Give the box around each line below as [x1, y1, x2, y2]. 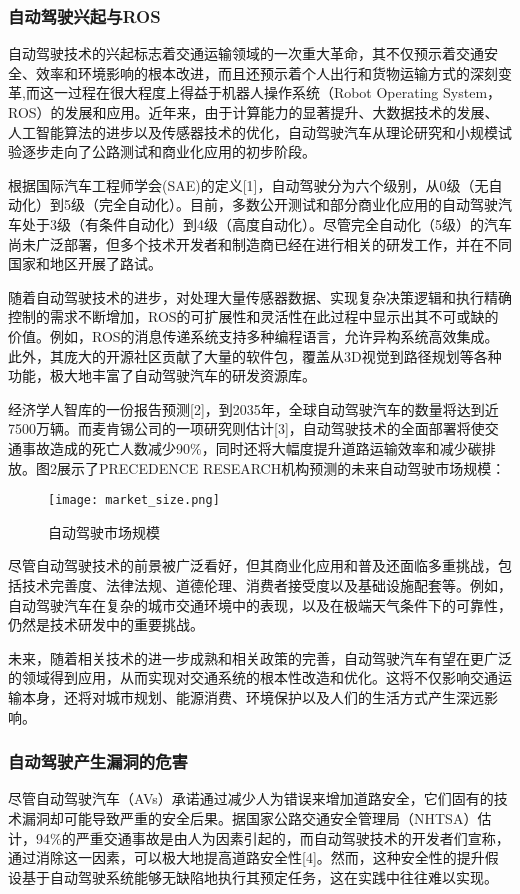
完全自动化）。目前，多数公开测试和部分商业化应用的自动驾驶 [98, 194, 498, 215]
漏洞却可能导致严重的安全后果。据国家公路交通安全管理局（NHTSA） [21, 807, 478, 828]
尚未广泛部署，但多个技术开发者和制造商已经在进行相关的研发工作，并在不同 [8, 233, 512, 254]
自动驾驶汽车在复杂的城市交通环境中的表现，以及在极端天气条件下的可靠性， [8, 594, 512, 615]
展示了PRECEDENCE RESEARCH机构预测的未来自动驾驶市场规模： [56, 457, 506, 478]
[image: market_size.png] [48, 493, 220, 508]
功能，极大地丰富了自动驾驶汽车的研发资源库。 [8, 365, 316, 386]
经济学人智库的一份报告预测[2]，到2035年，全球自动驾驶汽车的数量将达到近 [8, 398, 499, 419]
